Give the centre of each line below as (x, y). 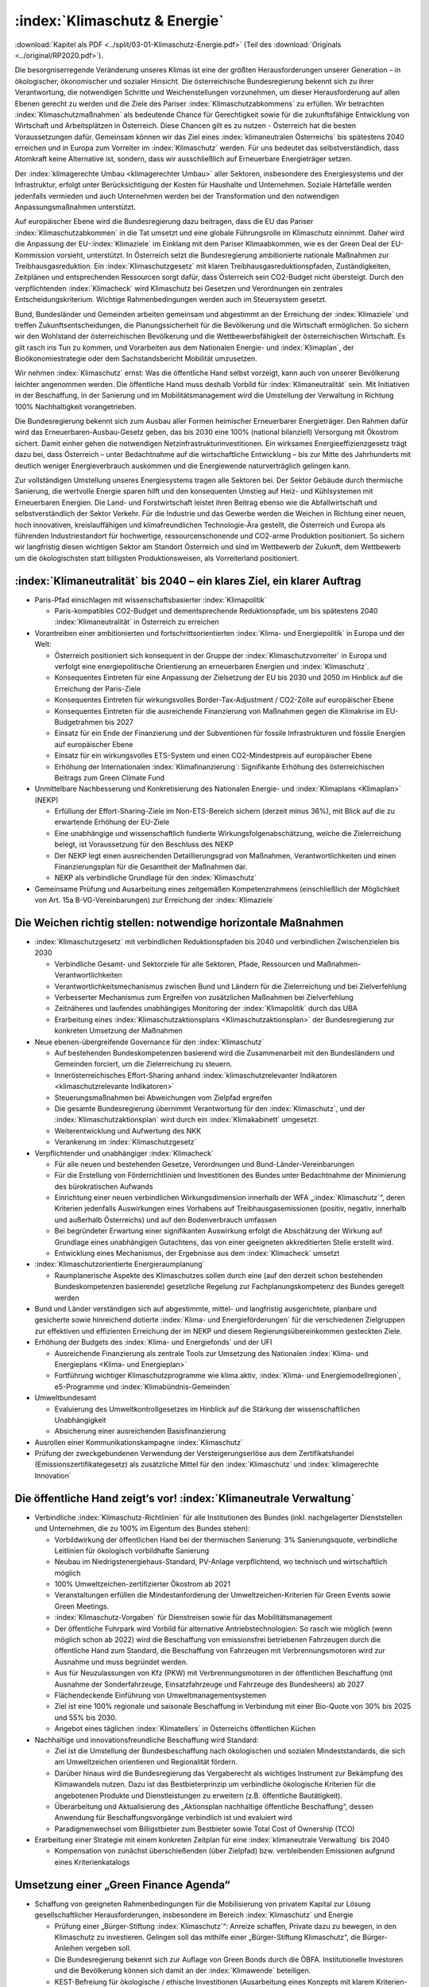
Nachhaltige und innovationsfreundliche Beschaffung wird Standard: (147, 1740)
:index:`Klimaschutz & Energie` (119, 21)
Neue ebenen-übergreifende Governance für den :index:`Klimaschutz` (149, 1042)
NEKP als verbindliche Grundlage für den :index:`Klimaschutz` (156, 877)
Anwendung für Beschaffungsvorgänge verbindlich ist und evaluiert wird (174, 1818)
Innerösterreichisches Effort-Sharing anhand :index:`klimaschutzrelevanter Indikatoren (196, 1075)
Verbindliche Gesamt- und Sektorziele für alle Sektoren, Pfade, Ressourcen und (185, 964)
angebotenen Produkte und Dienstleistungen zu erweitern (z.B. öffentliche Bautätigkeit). (199, 1795)
